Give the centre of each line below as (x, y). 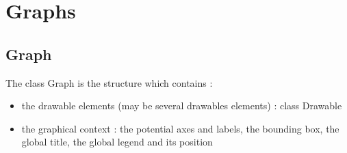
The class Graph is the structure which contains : (109, 82)
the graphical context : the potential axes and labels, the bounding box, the (180, 128)
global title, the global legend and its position (117, 142)
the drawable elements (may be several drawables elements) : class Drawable (182, 106)
